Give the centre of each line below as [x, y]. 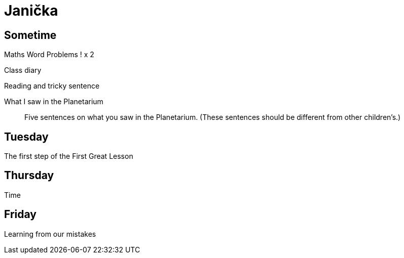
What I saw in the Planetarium [54, 102]
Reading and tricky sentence [52, 86]
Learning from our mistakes [50, 234]
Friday [20, 214]
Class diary [23, 70]
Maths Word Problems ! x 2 [49, 55]
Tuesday [26, 137]
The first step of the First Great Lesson [69, 156]
